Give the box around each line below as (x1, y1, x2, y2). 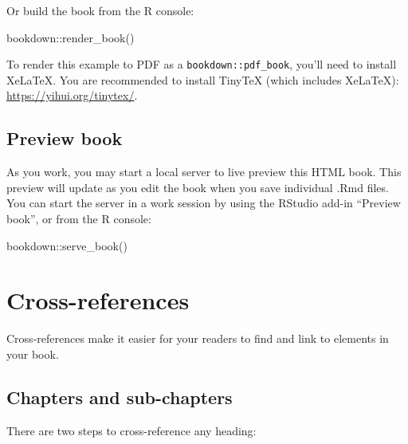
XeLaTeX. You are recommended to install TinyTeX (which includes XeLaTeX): (6, 71, 399, 88)
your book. (6, 345, 59, 362)
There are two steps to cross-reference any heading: (6, 422, 257, 438)
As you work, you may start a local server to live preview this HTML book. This (6, 163, 402, 180)
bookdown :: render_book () (6, 29, 135, 45)
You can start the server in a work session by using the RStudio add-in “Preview (6, 194, 401, 211)
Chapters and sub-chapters (6, 384, 233, 409)
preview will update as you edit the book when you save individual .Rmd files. (6, 179, 389, 195)
